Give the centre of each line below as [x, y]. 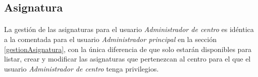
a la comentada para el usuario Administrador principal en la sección [111, 39]
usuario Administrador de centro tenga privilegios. [82, 68]
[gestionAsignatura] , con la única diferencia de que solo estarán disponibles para [128, 49]
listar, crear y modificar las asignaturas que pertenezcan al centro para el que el [127, 59]
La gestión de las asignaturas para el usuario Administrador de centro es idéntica [129, 29]
